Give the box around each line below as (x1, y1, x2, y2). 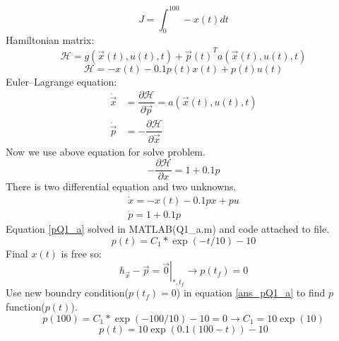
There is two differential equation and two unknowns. (6, 179, 237, 194)
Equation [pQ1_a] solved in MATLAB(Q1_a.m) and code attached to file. (6, 221, 330, 236)
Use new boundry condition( (6, 285, 129, 300)
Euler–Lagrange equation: (6, 74, 117, 88)
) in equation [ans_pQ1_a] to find (176, 285, 326, 300)
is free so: (61, 245, 102, 260)
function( (6, 299, 45, 314)
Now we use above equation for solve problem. (6, 144, 206, 158)
